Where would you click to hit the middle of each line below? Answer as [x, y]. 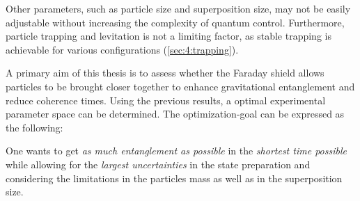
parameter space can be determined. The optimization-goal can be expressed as [175, 114]
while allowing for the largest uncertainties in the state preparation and [158, 164]
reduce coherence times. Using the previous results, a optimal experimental [166, 100]
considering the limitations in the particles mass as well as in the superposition [174, 178]
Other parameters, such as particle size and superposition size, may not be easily [178, 8]
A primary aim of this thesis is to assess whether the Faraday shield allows [165, 73]
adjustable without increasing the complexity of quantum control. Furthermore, [175, 22]
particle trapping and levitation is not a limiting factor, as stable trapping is [169, 36]
